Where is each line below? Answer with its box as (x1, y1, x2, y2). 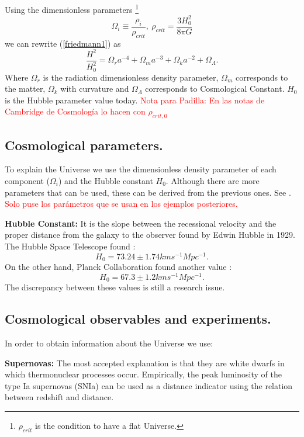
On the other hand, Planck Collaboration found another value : (5, 261, 232, 273)
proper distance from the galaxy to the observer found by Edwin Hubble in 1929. (5, 228, 295, 241)
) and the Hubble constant (58, 174, 153, 186)
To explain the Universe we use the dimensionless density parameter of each (5, 163, 277, 175)
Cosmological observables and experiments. (5, 310, 271, 328)
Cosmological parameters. (5, 136, 163, 154)
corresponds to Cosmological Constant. (145, 82, 285, 95)
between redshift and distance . (5, 391, 114, 403)
